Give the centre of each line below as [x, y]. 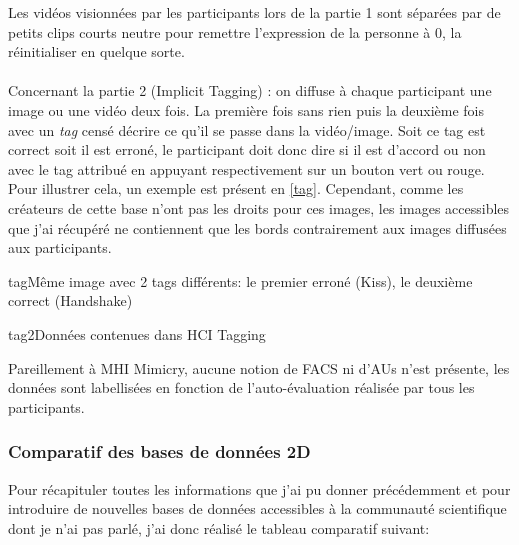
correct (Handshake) [70, 300]
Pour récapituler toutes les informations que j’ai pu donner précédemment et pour [259, 488]
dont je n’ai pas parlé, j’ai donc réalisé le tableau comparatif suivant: [219, 527]
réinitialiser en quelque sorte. [96, 51]
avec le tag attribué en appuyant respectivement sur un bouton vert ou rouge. [246, 168]
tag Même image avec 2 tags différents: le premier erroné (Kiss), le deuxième [240, 280]
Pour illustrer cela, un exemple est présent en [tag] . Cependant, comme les [236, 188]
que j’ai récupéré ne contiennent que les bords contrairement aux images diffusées [257, 227]
